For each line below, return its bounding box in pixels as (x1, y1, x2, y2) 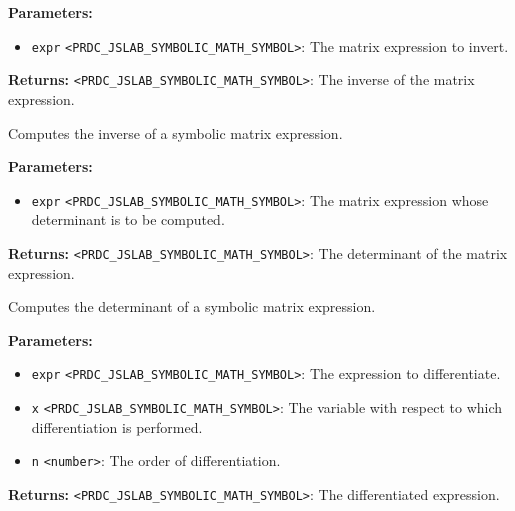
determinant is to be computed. (31, 209, 225, 230)
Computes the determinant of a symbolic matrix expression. (8, 296, 376, 317)
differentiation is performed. (31, 416, 203, 437)
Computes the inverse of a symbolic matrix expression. (8, 122, 343, 143)
